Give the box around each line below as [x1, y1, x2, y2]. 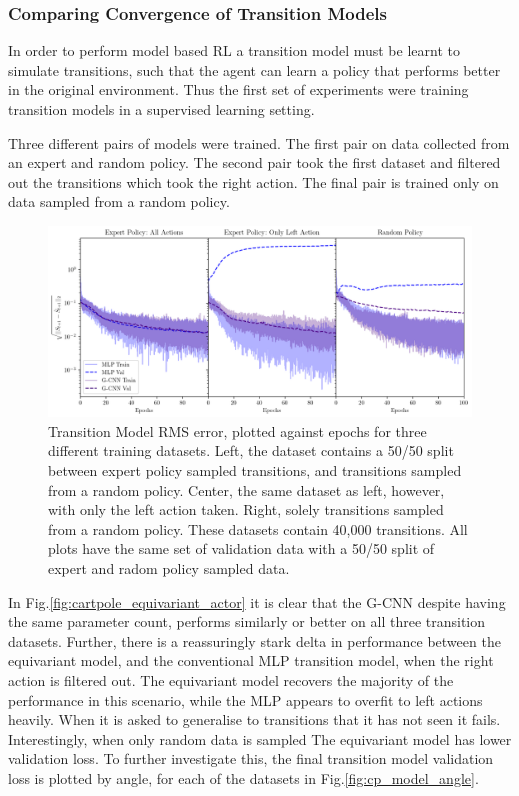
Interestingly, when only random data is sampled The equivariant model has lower [8, 728, 512, 749]
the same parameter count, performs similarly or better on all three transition [8, 611, 486, 632]
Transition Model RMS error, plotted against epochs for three [48, 420, 427, 441]
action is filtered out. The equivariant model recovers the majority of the [8, 669, 454, 690]
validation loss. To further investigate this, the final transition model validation [8, 748, 494, 769]
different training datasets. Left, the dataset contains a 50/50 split [48, 440, 454, 461]
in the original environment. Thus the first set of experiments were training [8, 79, 469, 100]
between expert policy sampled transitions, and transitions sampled [48, 460, 462, 481]
